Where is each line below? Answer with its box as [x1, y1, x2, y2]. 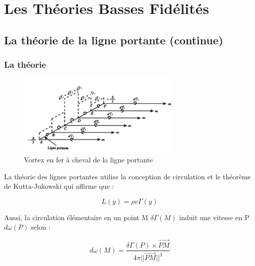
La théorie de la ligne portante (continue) [4, 32, 224, 47]
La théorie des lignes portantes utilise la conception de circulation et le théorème [4, 171, 251, 181]
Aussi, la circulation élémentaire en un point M [4, 212, 148, 222]
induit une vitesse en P [179, 212, 250, 222]
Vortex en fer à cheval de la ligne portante [24, 154, 153, 164]
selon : [31, 222, 51, 232]
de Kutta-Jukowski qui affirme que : [4, 181, 114, 191]
